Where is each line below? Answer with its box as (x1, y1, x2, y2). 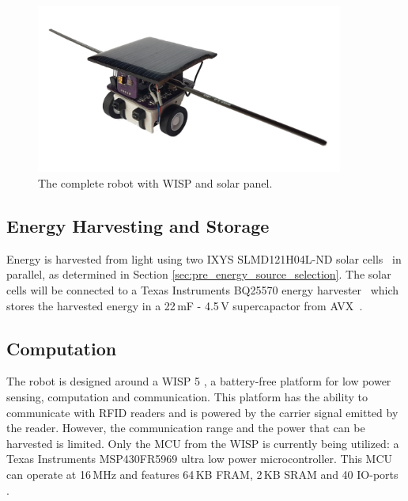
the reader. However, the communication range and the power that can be (6, 419, 365, 436)
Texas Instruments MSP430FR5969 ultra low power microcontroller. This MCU (6, 450, 393, 467)
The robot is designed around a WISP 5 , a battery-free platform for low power (6, 373, 391, 389)
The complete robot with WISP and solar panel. (38, 175, 273, 192)
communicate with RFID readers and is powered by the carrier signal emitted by (6, 404, 399, 420)
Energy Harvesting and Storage (6, 214, 270, 237)
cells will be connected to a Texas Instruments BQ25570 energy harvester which (6, 282, 399, 298)
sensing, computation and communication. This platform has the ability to (6, 388, 368, 404)
